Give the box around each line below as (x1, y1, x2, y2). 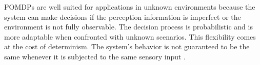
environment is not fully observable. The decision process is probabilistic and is (4, 21, 253, 32)
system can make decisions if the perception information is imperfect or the (4, 11, 241, 22)
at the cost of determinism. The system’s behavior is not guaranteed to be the (4, 41, 250, 52)
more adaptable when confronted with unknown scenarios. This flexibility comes (4, 31, 256, 42)
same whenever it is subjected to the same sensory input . (4, 51, 186, 61)
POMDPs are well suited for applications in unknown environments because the (4, 2, 255, 12)
